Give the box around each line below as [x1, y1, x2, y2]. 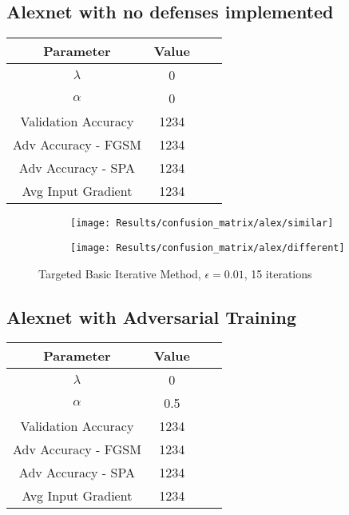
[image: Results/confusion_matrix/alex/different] [70, 242, 345, 254]
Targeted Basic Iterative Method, [38, 265, 201, 281]
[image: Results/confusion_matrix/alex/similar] [70, 218, 334, 230]
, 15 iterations [244, 265, 312, 281]
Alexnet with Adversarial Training [6, 304, 296, 329]
